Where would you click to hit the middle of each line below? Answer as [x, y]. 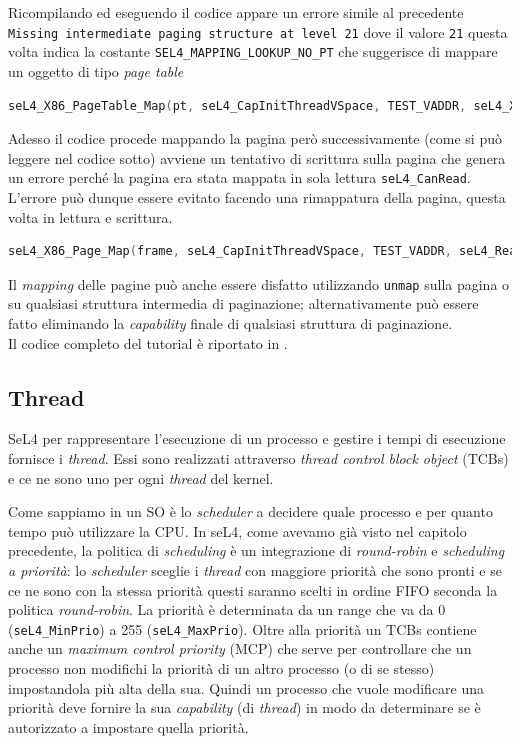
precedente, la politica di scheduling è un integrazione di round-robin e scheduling [256, 550]
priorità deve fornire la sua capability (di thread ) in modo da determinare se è [244, 707]
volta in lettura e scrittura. [90, 216]
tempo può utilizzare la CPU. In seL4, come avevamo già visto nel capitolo [237, 530]
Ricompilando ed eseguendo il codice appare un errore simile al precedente [236, 12]
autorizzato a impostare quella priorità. [128, 726]
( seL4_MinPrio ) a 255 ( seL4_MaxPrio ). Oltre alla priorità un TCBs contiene [242, 628]
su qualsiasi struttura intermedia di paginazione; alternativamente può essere [243, 303]
